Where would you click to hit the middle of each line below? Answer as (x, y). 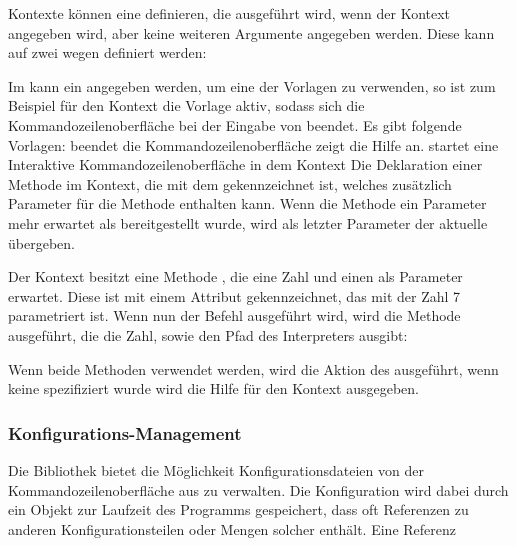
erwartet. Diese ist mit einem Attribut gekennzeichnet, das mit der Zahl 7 (234, 295)
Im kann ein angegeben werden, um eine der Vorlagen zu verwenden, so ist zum (252, 85)
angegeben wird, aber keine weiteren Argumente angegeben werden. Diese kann (251, 32)
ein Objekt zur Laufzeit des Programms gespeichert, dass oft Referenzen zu (238, 509)
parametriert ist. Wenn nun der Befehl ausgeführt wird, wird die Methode (234, 315)
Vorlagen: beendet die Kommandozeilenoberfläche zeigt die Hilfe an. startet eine (253, 144)
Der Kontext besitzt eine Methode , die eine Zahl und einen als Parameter (235, 276)
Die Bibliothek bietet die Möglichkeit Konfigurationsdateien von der (216, 469)
